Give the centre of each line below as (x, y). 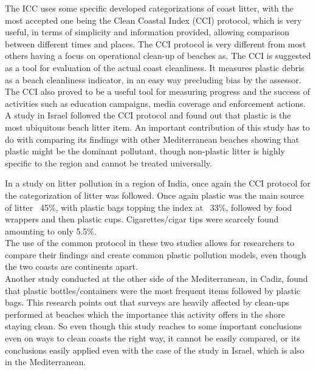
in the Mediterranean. (46, 362)
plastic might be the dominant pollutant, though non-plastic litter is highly (145, 151)
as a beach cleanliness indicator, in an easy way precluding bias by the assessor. (153, 79)
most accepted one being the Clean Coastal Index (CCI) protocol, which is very (153, 20)
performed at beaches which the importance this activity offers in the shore (145, 314)
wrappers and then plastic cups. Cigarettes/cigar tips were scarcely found (142, 219)
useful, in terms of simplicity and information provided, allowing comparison (147, 32)
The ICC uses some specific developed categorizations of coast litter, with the (149, 8)
